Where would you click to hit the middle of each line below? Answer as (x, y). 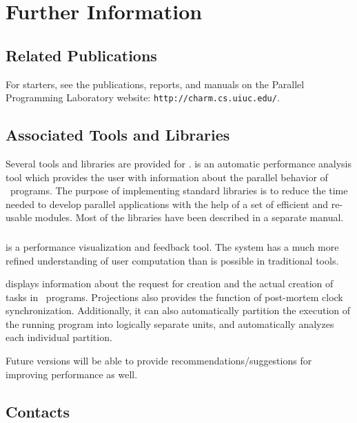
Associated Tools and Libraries (118, 135)
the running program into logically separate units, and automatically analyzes (170, 323)
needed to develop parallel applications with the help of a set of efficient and (167, 204)
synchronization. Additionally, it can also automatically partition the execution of (178, 310)
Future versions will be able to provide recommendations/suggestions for (159, 361)
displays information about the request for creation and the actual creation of (170, 283)
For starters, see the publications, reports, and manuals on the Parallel (155, 84)
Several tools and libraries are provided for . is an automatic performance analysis (178, 164)
